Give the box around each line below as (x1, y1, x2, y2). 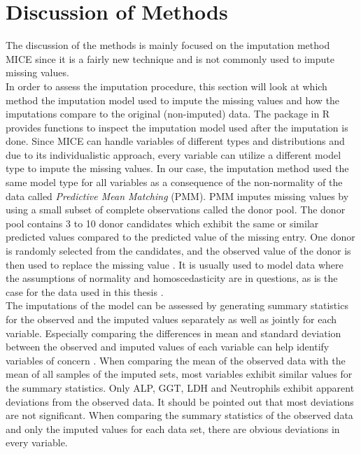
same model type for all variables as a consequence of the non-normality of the (6, 175, 343, 190)
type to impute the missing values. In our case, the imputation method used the (6, 161, 349, 176)
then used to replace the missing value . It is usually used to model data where (6, 257, 344, 271)
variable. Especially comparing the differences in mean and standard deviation (6, 325, 341, 340)
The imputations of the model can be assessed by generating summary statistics (6, 298, 348, 313)
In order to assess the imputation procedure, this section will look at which (6, 78, 327, 93)
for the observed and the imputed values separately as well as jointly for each (6, 312, 337, 326)
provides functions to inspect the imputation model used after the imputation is (6, 120, 348, 134)
